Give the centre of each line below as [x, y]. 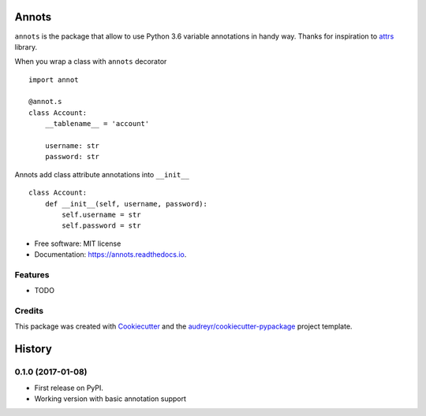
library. [26, 46]
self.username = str [101, 214]
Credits [29, 311]
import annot [54, 80]
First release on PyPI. [69, 388]
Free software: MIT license [78, 243]
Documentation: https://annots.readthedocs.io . [110, 254]
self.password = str [101, 226]
